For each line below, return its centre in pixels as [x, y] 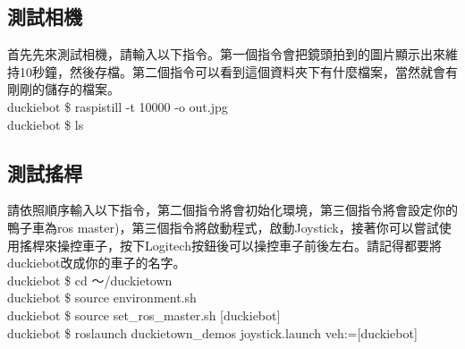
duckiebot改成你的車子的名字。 [97, 263]
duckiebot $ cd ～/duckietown [90, 280]
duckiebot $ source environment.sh [102, 298]
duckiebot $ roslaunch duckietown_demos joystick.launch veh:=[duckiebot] [212, 332]
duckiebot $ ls [46, 124]
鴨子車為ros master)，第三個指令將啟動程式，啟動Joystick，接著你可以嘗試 [223, 227]
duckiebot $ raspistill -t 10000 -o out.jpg [118, 106]
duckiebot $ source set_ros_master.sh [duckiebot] [144, 315]
